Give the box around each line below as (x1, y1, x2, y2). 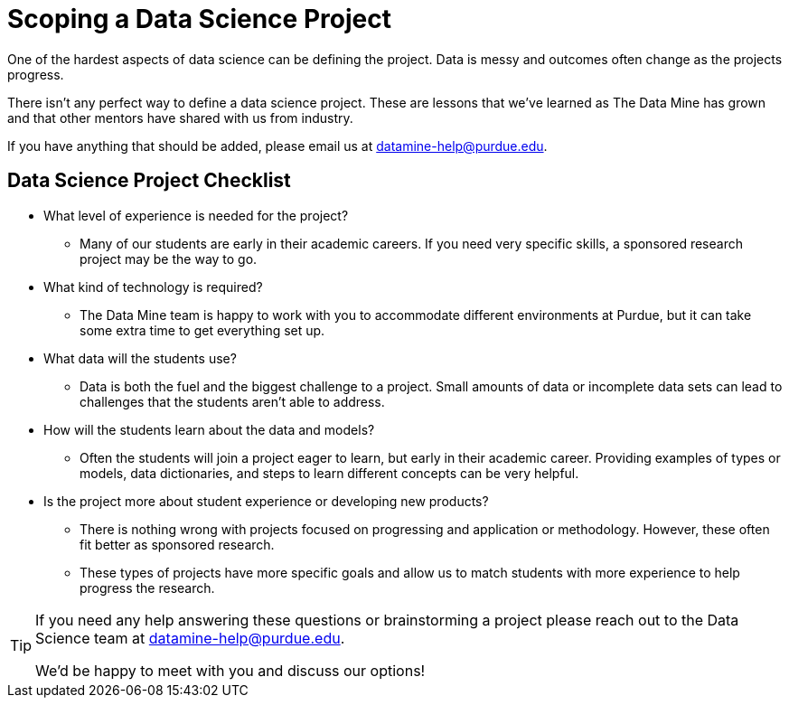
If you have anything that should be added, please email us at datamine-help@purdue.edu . (7, 137, 548, 154)
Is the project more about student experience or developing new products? (43, 493, 489, 509)
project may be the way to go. (80, 250, 258, 267)
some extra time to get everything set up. (80, 322, 325, 338)
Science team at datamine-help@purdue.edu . (35, 628, 345, 647)
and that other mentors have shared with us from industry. (7, 109, 353, 126)
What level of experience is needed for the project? (43, 207, 349, 223)
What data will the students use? (43, 350, 237, 366)
